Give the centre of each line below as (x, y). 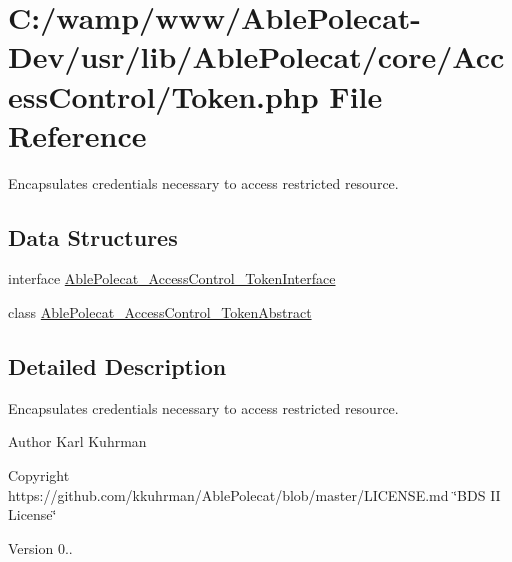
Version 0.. (40, 547)
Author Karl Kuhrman (77, 441)
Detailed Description (117, 366)
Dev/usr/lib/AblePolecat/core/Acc (256, 56)
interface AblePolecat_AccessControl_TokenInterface (172, 278)
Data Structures (93, 236)
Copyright (39, 475)
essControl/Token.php (163, 95)
